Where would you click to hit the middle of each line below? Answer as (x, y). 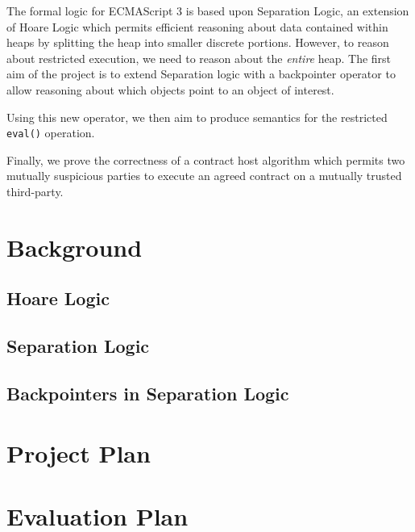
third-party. (35, 191)
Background (75, 247)
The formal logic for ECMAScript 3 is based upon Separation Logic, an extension (208, 10)
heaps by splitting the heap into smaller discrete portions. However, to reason (198, 42)
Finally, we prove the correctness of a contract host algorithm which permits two (206, 159)
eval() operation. (51, 133)
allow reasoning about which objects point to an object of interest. (170, 89)
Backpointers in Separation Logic (148, 393)
